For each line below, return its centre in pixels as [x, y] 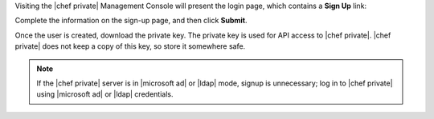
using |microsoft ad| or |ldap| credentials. [105, 94]
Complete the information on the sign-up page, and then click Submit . [131, 21]
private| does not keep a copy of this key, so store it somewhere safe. [130, 46]
